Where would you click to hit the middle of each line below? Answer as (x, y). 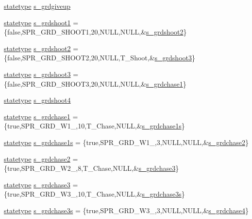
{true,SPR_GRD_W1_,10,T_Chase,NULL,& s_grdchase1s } (94, 126)
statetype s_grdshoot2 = (41, 48)
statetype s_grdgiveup (37, 6)
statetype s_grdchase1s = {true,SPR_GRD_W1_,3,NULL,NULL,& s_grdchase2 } (126, 142)
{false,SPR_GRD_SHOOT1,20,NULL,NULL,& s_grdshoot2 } (95, 32)
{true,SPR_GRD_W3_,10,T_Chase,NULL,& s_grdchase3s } (94, 194)
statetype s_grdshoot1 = (41, 22)
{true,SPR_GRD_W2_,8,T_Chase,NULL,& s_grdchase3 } (92, 168)
